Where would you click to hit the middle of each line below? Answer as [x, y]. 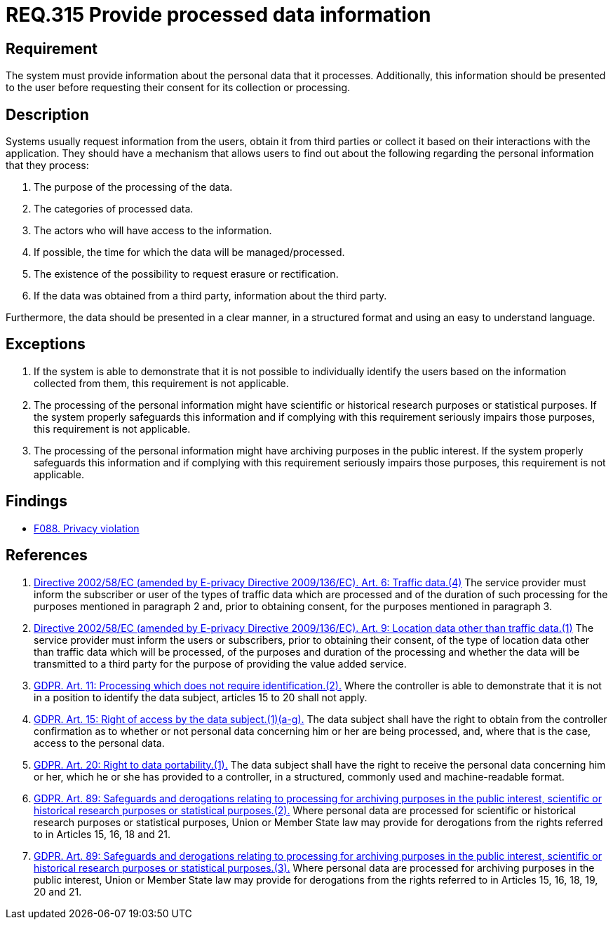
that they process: [47, 166]
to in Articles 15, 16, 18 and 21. [102, 834]
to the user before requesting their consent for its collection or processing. [178, 88]
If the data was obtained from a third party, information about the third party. [210, 296]
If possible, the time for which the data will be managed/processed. [189, 252]
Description [47, 114]
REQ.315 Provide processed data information [218, 15]
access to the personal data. [99, 743]
